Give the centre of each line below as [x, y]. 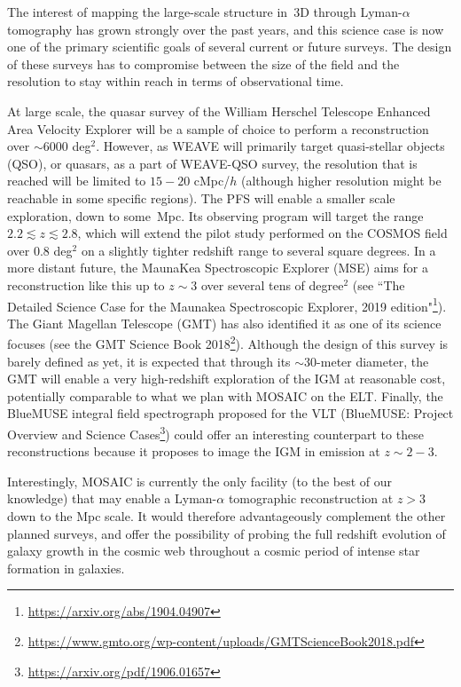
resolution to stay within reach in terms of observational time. [176, 81]
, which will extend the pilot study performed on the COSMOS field [262, 233]
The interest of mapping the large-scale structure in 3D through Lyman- [205, 12]
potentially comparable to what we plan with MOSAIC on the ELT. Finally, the [225, 395]
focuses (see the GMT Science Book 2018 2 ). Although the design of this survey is [228, 342]
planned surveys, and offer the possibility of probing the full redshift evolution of [227, 533]
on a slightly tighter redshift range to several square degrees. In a [258, 250]
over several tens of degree [273, 284]
